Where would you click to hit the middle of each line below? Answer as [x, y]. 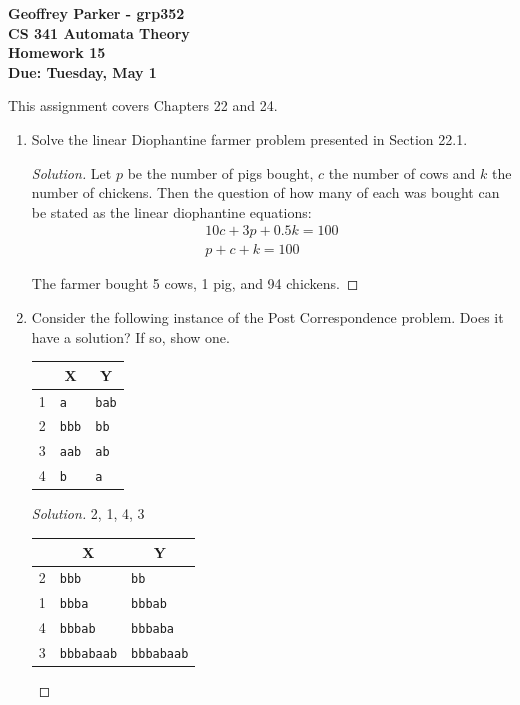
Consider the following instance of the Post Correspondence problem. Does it [267, 317]
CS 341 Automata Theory [99, 32]
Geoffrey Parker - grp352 [96, 13]
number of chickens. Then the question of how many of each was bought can [265, 192]
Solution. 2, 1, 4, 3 [88, 513]
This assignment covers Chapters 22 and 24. [143, 105]
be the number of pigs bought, [220, 172]
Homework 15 [57, 52]
